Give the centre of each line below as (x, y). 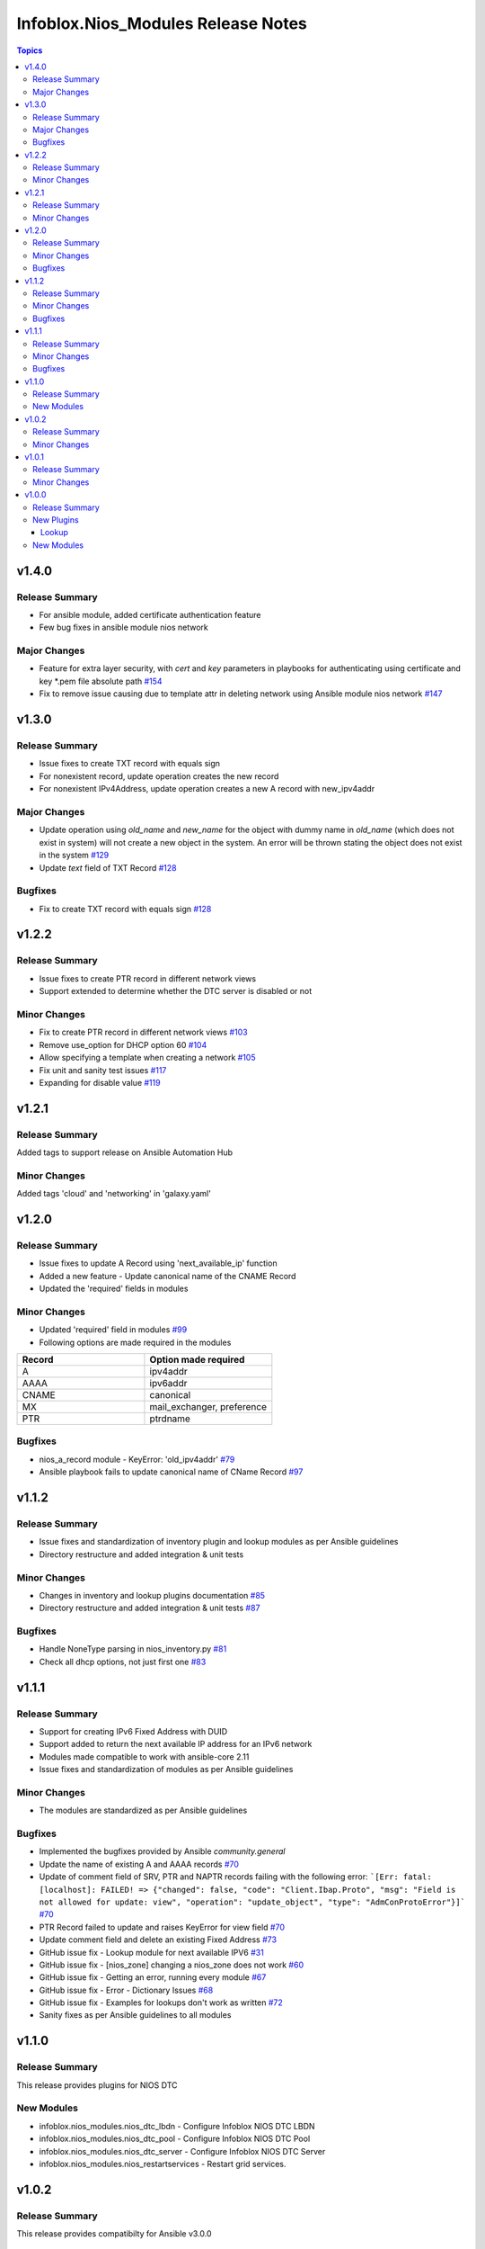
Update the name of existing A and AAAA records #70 (139, 1864)
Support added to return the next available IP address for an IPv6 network (176, 1744)
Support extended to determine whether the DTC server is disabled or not (176, 991)
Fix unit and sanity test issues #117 (103, 1070)
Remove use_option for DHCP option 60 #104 (123, 1044)
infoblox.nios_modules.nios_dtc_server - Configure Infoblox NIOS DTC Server (182, 2151)
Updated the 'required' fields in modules (114, 1289)
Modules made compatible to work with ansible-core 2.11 (144, 1756)
